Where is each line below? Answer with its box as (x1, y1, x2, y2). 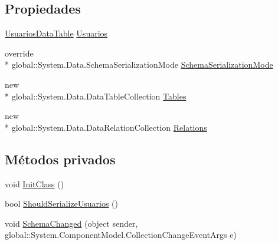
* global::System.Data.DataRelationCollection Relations (5, 121, 207, 133)
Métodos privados (5, 150, 116, 168)
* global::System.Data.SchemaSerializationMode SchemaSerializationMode (5, 58, 273, 71)
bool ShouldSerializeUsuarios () (5, 197, 119, 210)
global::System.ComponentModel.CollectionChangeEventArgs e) (5, 229, 237, 241)
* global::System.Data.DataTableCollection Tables (5, 90, 187, 102)
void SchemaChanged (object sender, (5, 217, 138, 229)
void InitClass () (5, 177, 64, 190)
